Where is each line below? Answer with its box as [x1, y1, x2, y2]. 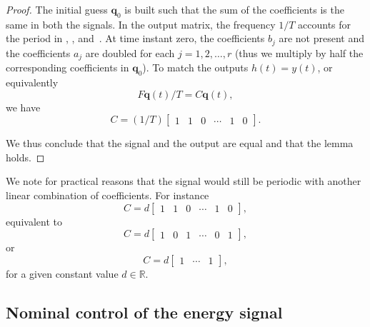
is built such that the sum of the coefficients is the [124, 2, 344, 16]
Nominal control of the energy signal [6, 301, 283, 323]
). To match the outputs [142, 60, 249, 75]
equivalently [6, 75, 59, 90]
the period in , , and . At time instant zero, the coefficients [6, 31, 265, 46]
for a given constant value [6, 266, 119, 281]
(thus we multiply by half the [234, 45, 364, 60]
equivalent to [6, 213, 62, 228]
